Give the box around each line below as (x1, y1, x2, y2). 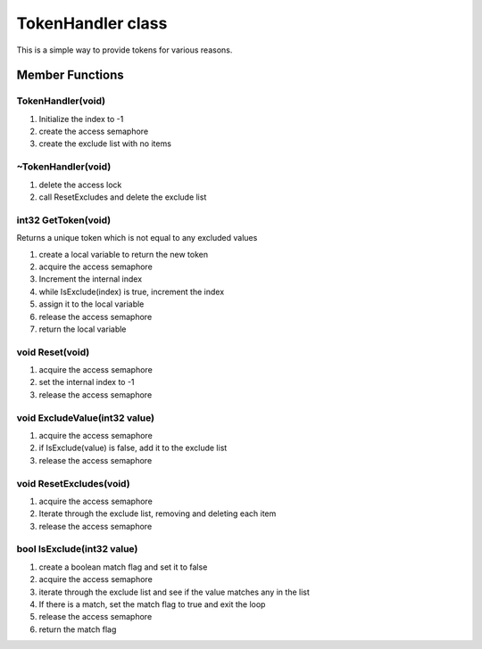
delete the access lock (38, 179, 122, 190)
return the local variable (38, 324, 127, 334)
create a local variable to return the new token (38, 249, 209, 259)
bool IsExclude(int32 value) (16, 543, 138, 555)
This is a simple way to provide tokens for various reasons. (16, 45, 233, 55)
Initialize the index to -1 (38, 113, 124, 124)
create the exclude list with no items (38, 138, 171, 149)
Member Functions (16, 68, 124, 83)
